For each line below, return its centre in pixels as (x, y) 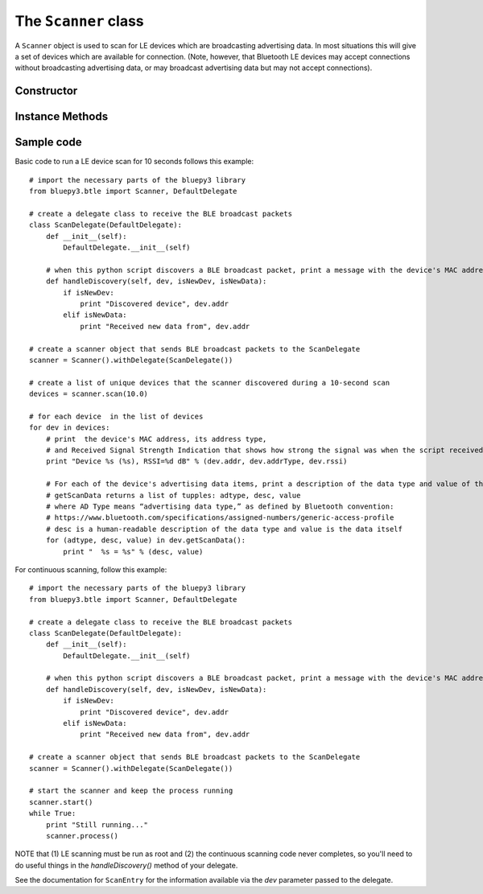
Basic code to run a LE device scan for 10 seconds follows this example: (134, 162)
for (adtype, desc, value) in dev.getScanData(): (145, 540)
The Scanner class (79, 21)
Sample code (48, 142)
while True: (53, 814)
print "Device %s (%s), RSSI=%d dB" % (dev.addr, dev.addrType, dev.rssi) (196, 461)
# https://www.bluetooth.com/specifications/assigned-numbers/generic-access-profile (220, 518)
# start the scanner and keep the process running (131, 791)
